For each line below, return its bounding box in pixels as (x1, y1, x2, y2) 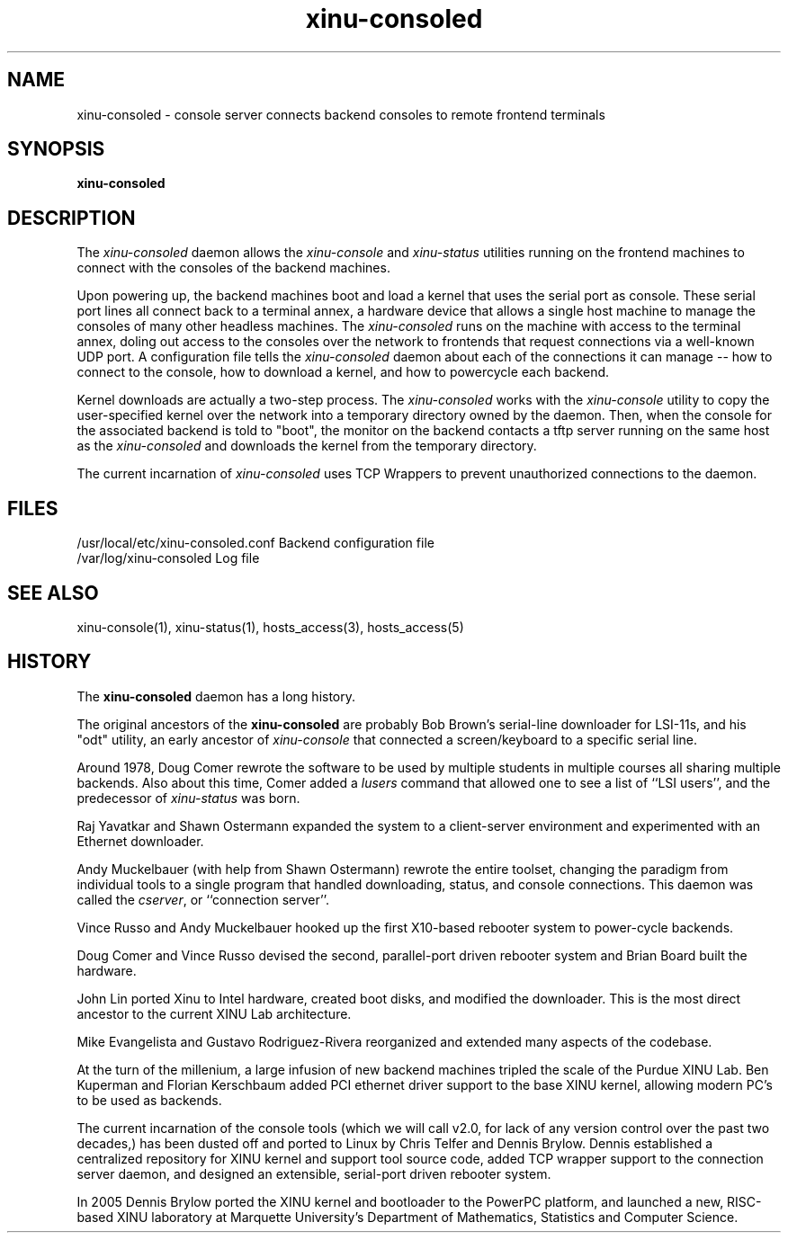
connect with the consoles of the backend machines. (76, 260, 390, 276)
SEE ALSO (7, 581, 99, 604)
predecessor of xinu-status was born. (76, 789, 300, 806)
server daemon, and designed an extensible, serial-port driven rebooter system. (76, 1165, 551, 1182)
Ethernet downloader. (76, 833, 204, 849)
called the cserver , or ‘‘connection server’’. (76, 891, 329, 907)
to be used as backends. (76, 1092, 222, 1108)
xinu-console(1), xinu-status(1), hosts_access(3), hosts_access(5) (76, 619, 464, 635)
